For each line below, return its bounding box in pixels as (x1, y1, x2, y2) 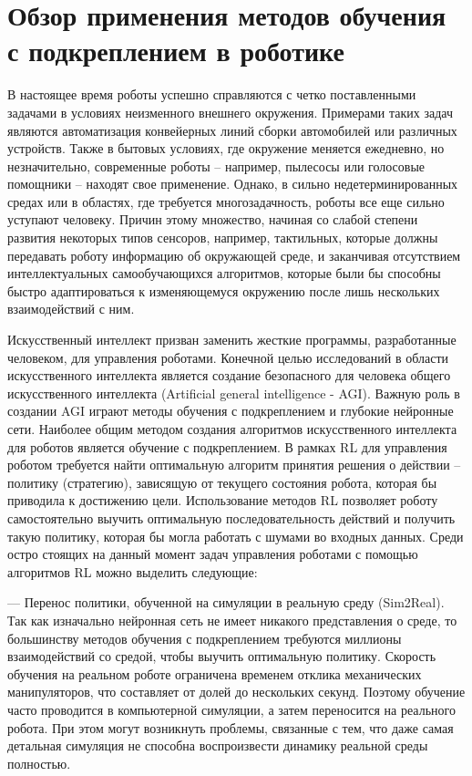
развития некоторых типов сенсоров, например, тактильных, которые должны (7, 228, 438, 247)
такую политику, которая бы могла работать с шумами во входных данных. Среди (7, 526, 464, 545)
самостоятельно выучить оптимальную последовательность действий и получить (7, 508, 456, 527)
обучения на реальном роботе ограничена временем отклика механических (7, 664, 422, 683)
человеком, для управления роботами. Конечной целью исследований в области (7, 347, 448, 367)
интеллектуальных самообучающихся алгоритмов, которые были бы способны (7, 264, 441, 283)
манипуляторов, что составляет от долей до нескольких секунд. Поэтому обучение (7, 682, 466, 701)
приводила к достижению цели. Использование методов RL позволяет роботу (7, 491, 438, 510)
